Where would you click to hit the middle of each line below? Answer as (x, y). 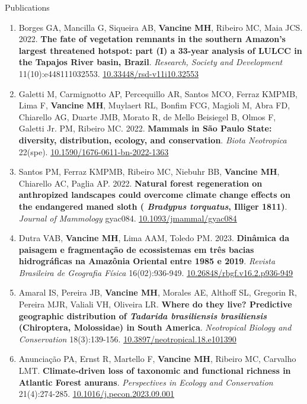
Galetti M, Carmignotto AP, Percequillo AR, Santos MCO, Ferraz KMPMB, (158, 93)
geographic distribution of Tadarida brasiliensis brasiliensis (143, 315)
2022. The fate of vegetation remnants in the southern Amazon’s (152, 39)
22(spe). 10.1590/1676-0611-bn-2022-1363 (94, 151)
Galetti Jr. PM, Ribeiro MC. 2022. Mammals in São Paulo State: (145, 128)
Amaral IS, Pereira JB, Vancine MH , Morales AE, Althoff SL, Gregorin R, (158, 292)
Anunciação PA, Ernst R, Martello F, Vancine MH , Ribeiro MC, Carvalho (157, 359)
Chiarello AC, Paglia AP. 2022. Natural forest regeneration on (140, 183)
